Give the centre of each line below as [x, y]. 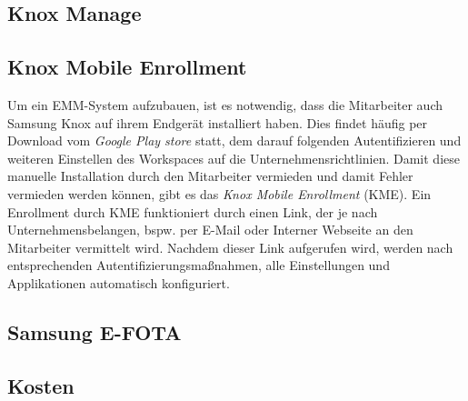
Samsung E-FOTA [95, 331]
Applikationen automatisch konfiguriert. [119, 282]
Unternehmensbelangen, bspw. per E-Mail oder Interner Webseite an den [210, 230]
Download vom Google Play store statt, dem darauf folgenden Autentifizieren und [234, 140]
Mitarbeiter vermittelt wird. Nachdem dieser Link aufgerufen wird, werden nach [230, 247]
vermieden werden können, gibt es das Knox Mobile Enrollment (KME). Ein [219, 193]
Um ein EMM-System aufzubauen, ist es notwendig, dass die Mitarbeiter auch [225, 104]
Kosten [41, 385]
